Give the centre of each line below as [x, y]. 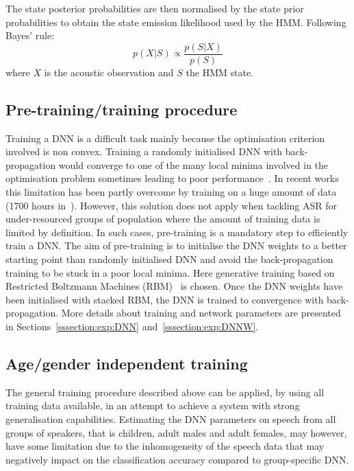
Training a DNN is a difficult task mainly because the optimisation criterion [165, 138]
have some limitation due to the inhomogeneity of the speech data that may [165, 446]
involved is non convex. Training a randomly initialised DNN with [144, 151]
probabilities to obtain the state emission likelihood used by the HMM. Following [176, 22]
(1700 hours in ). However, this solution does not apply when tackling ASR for [172, 205]
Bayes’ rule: [30, 35]
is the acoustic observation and [109, 72]
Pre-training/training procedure [122, 109]
